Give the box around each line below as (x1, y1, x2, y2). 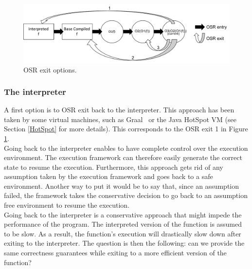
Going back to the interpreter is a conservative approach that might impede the (4, 209, 242, 219)
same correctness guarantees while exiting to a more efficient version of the (4, 248, 227, 258)
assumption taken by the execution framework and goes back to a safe (4, 171, 213, 181)
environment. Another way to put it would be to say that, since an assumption (4, 180, 239, 191)
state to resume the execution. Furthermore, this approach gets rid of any (4, 161, 223, 172)
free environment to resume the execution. (4, 200, 130, 210)
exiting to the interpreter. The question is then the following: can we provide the (4, 238, 245, 248)
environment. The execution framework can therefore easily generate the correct (4, 152, 242, 162)
